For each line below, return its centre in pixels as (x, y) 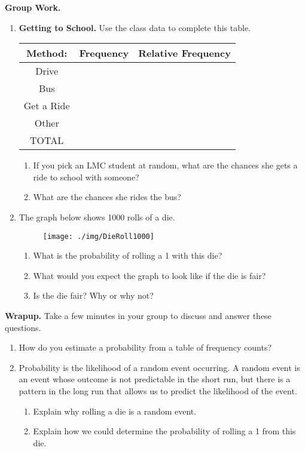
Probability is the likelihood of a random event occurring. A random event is (159, 367)
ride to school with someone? (86, 177)
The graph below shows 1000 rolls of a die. (97, 217)
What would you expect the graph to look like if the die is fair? (150, 275)
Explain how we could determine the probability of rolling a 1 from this (164, 431)
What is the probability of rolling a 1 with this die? (128, 255)
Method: (47, 53)
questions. (23, 327)
